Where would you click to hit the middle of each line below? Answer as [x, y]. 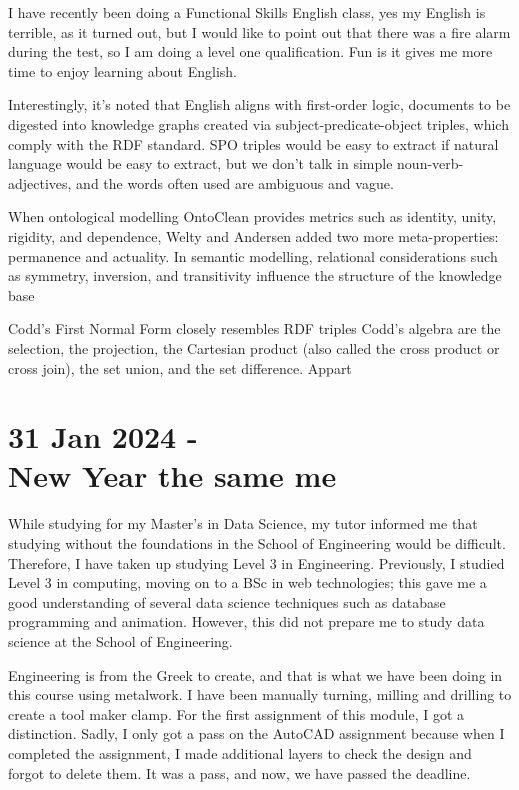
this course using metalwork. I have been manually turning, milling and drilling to [260, 694]
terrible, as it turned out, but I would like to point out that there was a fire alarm [259, 31]
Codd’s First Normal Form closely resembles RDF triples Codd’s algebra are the [254, 328]
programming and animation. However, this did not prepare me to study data [246, 621]
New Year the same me [172, 475]
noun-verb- [430, 163]
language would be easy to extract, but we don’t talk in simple [200, 163]
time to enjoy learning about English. [123, 70]
